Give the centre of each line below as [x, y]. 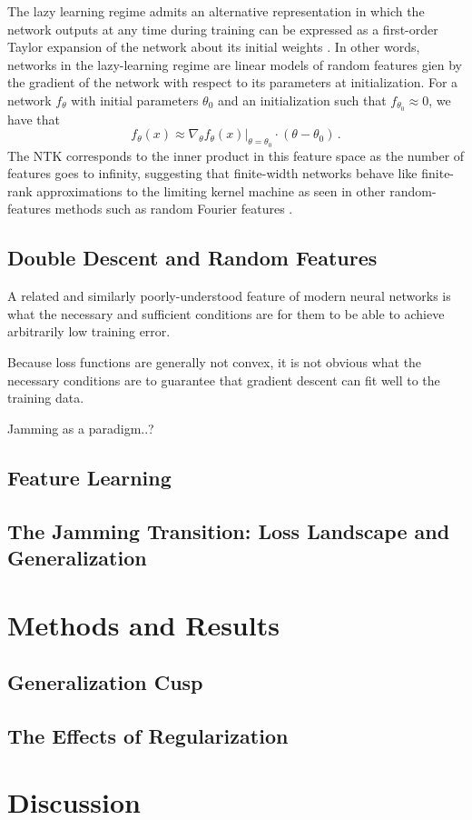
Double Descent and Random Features [192, 258]
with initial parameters [135, 100]
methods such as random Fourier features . [174, 209]
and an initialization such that [302, 100]
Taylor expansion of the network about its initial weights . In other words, [214, 47]
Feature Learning [89, 477]
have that [34, 119]
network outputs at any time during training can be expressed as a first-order [223, 29]
